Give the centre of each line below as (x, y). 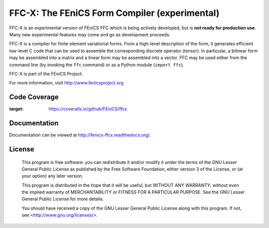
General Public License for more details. (63, 199)
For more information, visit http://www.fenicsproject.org (67, 83)
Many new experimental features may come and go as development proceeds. (90, 34)
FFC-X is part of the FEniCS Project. (46, 74)
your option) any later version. (53, 176)
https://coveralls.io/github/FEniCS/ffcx (88, 109)
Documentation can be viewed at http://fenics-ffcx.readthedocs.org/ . (80, 135)
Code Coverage (34, 97)
